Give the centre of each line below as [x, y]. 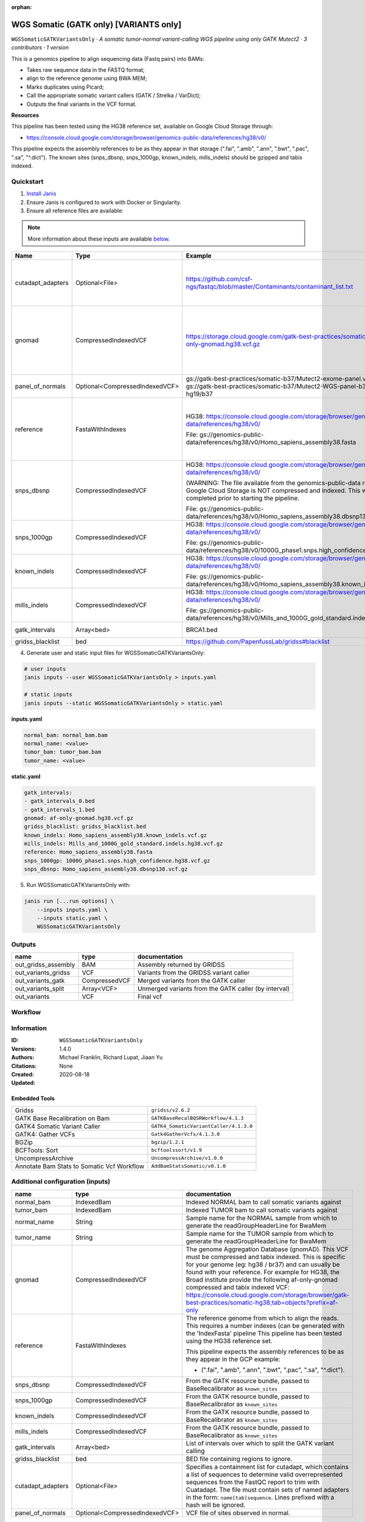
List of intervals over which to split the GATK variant [260, 1443]
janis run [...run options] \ [69, 901]
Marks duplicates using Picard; [65, 87]
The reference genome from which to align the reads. [262, 1318]
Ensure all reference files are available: [75, 211]
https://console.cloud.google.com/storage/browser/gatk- [268, 1295]
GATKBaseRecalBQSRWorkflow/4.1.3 [197, 1118]
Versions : [24, 1049]
